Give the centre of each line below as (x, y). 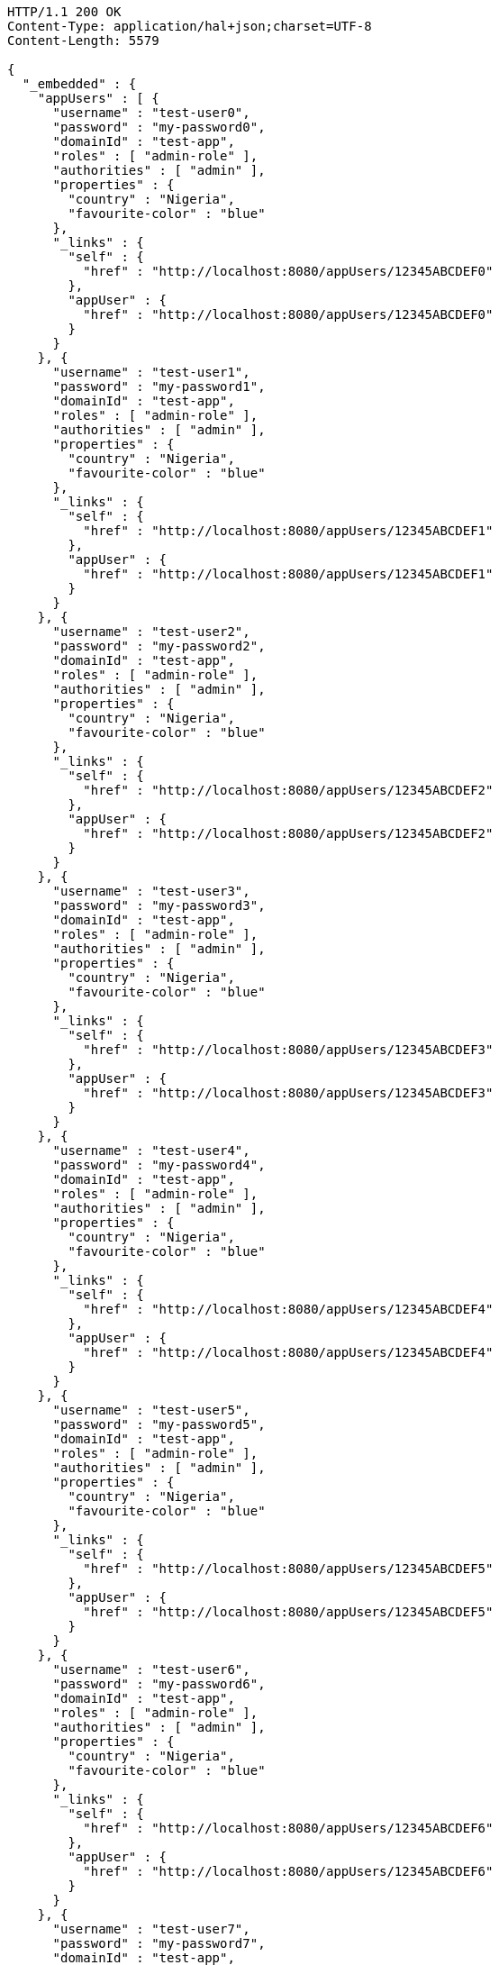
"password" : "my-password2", (159, 646)
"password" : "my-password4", (159, 1165)
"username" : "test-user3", (151, 891)
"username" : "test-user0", (151, 113)
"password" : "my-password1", (159, 387)
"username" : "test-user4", (151, 1151)
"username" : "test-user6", (151, 1669)
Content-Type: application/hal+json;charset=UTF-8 (190, 26)
